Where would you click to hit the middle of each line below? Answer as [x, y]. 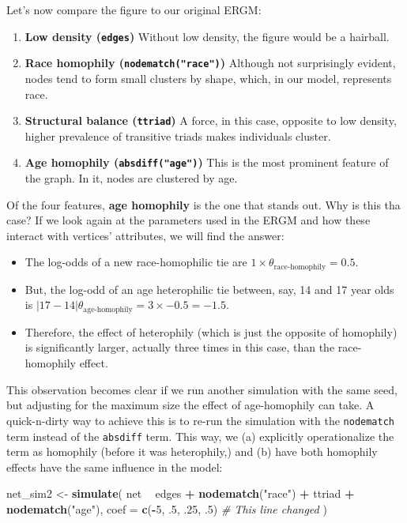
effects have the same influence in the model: [115, 467]
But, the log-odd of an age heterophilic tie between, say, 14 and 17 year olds [209, 289]
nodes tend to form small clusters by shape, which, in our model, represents [208, 78]
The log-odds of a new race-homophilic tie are [136, 262]
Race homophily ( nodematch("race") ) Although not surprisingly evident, [210, 63]
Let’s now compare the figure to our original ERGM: [134, 9]
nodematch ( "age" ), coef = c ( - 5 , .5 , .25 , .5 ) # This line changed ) [167, 508]
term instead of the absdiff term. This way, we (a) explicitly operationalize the [200, 436]
